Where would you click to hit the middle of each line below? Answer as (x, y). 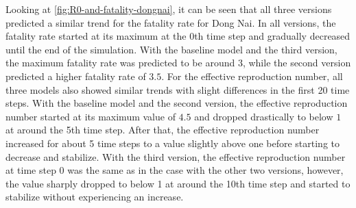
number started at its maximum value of (91, 116)
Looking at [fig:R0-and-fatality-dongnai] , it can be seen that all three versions (169, 9)
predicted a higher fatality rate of (76, 76)
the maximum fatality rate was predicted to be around (120, 63)
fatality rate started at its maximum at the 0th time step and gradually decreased (178, 36)
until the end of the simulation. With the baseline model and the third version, (171, 49)
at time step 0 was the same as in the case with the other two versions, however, (175, 170)
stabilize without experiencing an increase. (95, 197)
